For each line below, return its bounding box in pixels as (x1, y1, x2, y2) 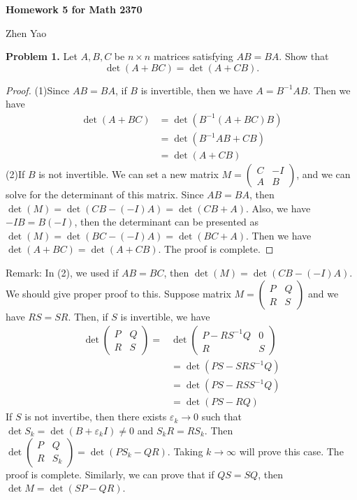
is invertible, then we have (140, 82, 253, 97)
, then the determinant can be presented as (74, 214, 259, 229)
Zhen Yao (6, 25, 47, 40)
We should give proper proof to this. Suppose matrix (6, 286, 231, 300)
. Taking (167, 443, 203, 458)
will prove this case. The (239, 443, 344, 458)
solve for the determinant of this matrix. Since (6, 187, 204, 202)
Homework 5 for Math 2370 (6, 2, 143, 16)
